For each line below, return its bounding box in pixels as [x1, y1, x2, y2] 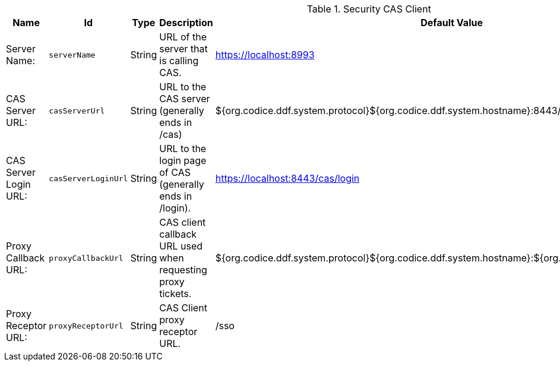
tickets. [159, 288, 192, 299]
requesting [159, 264, 207, 276]
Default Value [420, 17, 483, 29]
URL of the [159, 31, 207, 43]
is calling [159, 55, 199, 67]
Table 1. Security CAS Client [306, 3, 431, 15]
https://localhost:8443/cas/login [215, 172, 360, 184]
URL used [159, 240, 203, 252]
